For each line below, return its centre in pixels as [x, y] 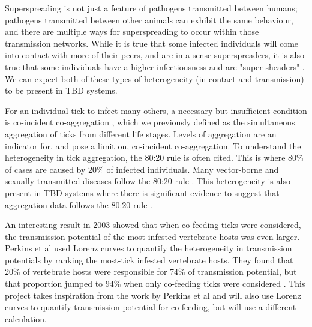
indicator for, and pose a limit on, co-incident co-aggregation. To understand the [153, 145]
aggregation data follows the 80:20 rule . [79, 204]
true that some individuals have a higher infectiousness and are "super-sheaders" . [155, 66]
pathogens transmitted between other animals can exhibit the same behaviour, [149, 19]
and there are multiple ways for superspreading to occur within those [132, 31]
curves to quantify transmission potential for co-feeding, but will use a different [151, 307]
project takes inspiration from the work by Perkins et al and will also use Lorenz [153, 295]
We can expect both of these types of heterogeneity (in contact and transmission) [154, 78]
